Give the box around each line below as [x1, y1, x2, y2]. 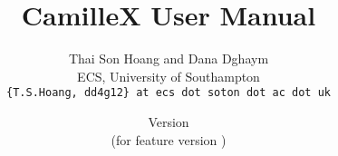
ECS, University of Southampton [77, 66, 260, 85]
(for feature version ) [111, 130, 227, 149]
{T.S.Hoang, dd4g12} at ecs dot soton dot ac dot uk [6, 86, 331, 100]
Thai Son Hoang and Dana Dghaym [68, 49, 269, 68]
